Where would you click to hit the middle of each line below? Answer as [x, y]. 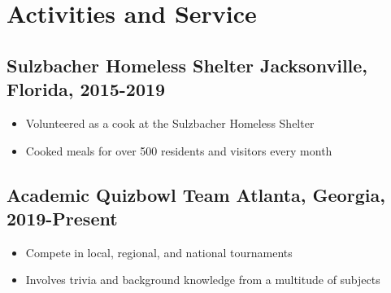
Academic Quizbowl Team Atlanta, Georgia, [196, 194]
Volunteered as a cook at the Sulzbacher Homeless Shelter [170, 122]
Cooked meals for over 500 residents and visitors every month [179, 150]
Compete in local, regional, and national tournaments [159, 252]
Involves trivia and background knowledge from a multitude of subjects [203, 280]
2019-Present [62, 218]
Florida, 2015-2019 [86, 89]
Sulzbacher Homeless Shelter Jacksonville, [187, 65]
